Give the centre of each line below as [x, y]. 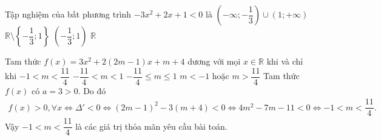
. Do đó [92, 90]
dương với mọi [214, 61]
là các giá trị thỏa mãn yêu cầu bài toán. [151, 126]
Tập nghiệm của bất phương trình [68, 14]
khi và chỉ [285, 61]
